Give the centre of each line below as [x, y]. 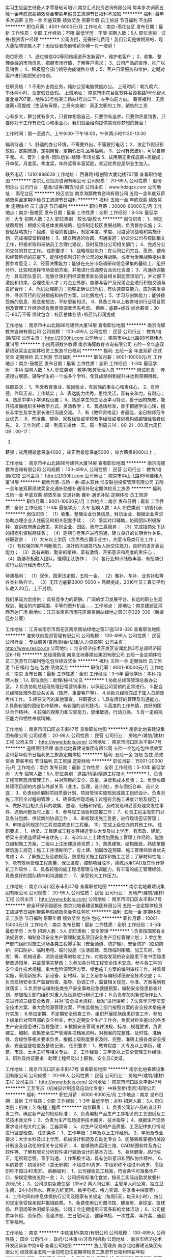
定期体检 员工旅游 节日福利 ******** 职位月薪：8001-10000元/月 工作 [89, 357]
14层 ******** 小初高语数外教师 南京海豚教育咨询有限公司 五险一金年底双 [87, 344]
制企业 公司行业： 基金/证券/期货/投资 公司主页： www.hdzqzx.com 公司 [81, 187]
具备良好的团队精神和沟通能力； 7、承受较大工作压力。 [63, 876]
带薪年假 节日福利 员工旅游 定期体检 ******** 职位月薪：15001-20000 [89, 761]
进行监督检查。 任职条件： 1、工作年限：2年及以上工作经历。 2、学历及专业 [84, 1133]
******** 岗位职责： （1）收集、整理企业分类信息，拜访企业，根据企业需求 [84, 514]
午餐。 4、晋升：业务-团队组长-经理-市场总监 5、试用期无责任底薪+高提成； [85, 157]
